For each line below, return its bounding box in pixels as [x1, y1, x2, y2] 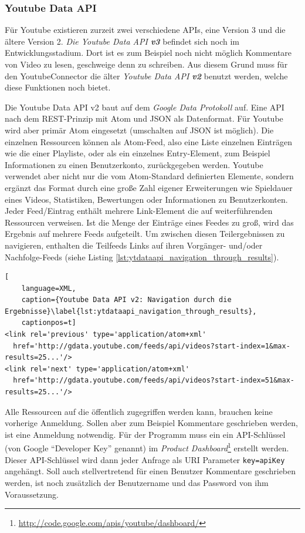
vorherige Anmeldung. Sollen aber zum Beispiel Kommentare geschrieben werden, [5, 417, 298, 429]
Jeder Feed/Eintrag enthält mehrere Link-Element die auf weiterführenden [5, 205, 273, 217]
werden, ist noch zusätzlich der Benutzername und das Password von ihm [5, 476, 269, 488]
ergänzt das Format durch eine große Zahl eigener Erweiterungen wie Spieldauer [5, 181, 293, 193]
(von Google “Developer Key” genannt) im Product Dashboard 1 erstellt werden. [5, 440, 289, 454]
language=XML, [21, 284, 76, 293]
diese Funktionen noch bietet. [5, 81, 111, 93]
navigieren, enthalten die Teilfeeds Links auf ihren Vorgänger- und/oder [5, 239, 263, 251]
